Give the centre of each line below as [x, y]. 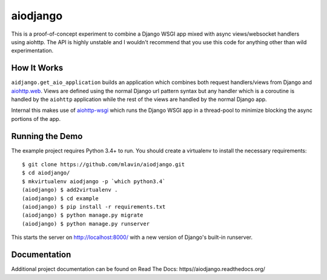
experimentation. [32, 51]
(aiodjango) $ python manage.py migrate [83, 215]
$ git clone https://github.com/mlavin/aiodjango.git [103, 164]
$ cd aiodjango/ [46, 173]
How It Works [37, 68]
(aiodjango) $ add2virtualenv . [70, 190]
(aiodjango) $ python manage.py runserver [86, 223]
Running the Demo [47, 136]
